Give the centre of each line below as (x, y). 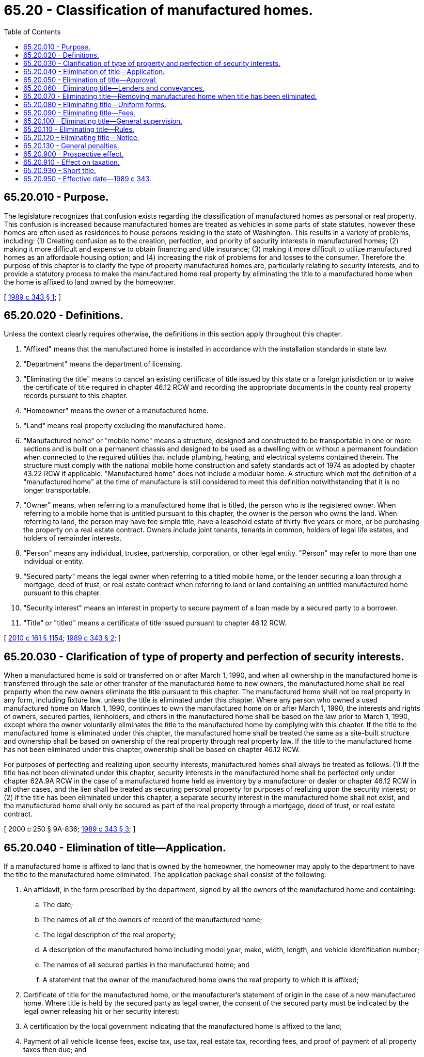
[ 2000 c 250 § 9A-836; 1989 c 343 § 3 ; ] (70, 829)
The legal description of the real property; (109, 935)
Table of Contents (32, 32)
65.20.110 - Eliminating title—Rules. (79, 129)
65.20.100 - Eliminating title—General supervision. (103, 121)
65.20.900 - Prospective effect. (73, 154)
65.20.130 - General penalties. (71, 145)
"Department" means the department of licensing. (103, 364)
